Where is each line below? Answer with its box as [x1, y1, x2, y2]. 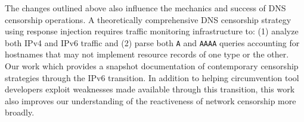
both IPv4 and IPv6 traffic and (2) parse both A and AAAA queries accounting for [5, 36, 300, 49]
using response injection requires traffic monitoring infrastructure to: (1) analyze [5, 25, 299, 37]
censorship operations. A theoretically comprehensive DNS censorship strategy [5, 13, 291, 25]
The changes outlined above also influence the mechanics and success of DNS [5, 2, 286, 14]
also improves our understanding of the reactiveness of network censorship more [5, 94, 296, 107]
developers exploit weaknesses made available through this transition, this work [5, 83, 295, 95]
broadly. [5, 106, 35, 118]
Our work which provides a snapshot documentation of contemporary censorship [5, 60, 299, 72]
